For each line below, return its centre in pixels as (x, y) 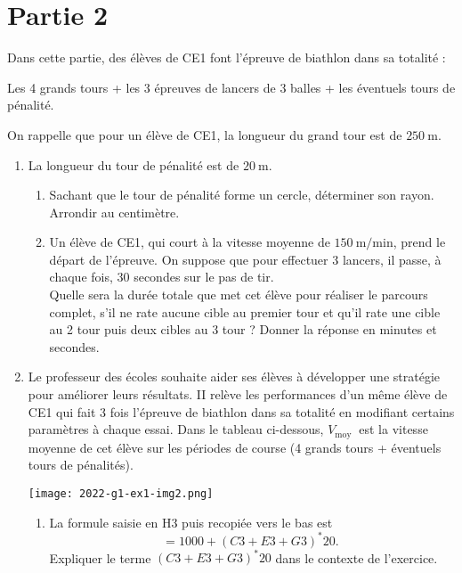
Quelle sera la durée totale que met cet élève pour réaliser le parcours (239, 295)
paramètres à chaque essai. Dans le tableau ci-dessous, (176, 429)
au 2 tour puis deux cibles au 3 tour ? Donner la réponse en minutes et (243, 329)
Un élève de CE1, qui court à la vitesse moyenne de (190, 242)
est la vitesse (393, 429)
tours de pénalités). (81, 465)
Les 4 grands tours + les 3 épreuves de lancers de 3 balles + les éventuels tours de (231, 87)
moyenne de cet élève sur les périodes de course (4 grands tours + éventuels (235, 447)
